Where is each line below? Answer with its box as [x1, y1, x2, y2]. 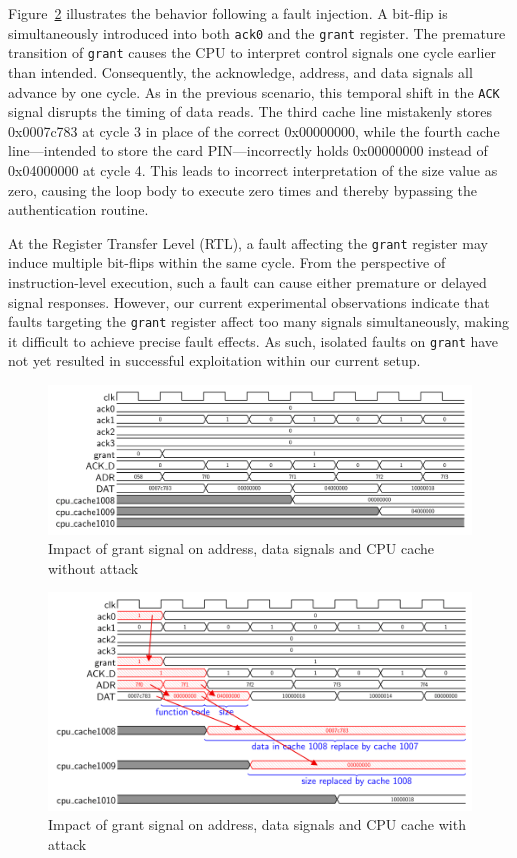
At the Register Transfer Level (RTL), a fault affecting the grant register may [8, 232, 488, 253]
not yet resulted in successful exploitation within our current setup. [8, 350, 421, 371]
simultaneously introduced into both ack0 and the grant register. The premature [8, 22, 506, 43]
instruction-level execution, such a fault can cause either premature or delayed [8, 271, 487, 292]
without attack [48, 557, 139, 578]
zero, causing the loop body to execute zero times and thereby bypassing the [8, 179, 478, 200]
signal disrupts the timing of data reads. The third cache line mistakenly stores [8, 101, 493, 122]
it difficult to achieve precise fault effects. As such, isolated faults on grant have [8, 330, 499, 351]
